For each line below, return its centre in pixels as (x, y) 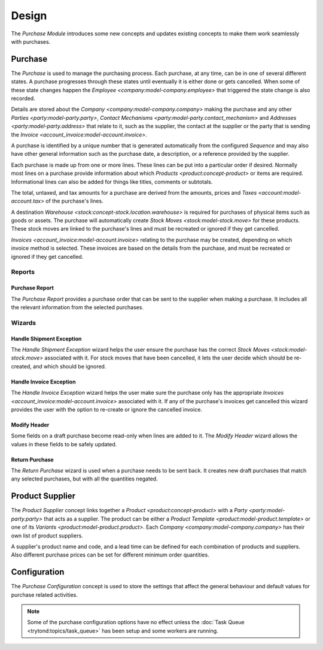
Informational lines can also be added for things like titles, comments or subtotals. (112, 182)
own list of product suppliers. (47, 536)
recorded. (23, 98)
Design (29, 16)
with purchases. (31, 41)
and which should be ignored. (70, 366)
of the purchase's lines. (75, 201)
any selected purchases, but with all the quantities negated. (84, 479)
